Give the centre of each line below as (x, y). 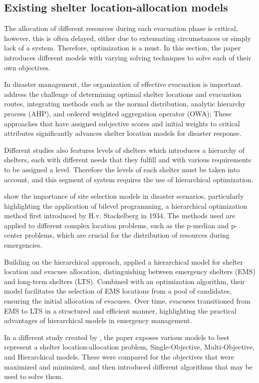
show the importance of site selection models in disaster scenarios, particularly (124, 196)
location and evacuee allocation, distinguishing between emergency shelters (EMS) (130, 271)
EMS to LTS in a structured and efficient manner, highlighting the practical (120, 310)
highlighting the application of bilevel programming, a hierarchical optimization (126, 205)
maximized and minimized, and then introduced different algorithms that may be (128, 366)
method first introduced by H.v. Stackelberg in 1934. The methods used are (120, 215)
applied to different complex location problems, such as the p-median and (117, 225)
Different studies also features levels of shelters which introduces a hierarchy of (124, 150)
